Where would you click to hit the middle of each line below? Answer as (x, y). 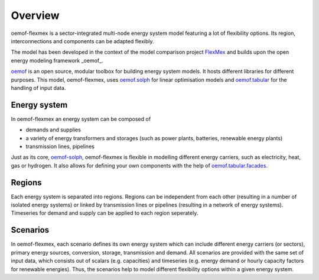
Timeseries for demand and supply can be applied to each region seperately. (105, 213)
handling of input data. (38, 88)
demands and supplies (53, 130)
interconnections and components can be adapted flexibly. (82, 41)
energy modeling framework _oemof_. (57, 60)
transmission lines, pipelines (60, 146)
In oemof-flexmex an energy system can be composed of (81, 119)
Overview (35, 15)
